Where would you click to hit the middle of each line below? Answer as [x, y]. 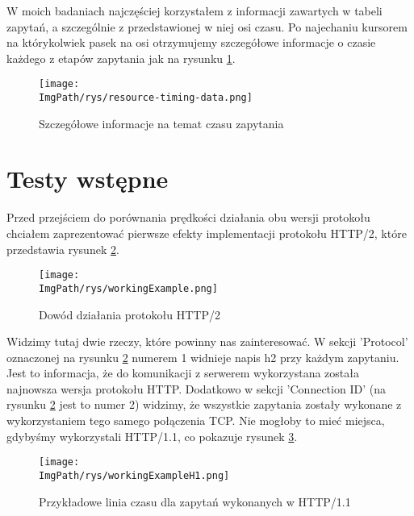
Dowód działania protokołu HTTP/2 [130, 314]
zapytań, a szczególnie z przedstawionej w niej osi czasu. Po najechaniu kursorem [207, 26]
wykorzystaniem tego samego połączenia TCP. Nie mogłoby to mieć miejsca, [196, 420]
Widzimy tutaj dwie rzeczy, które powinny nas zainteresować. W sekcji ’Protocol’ [207, 341]
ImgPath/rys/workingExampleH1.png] [134, 475]
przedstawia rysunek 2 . [63, 249]
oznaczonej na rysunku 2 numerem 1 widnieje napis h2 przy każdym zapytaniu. [203, 357]
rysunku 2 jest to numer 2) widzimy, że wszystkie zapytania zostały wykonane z [204, 404]
